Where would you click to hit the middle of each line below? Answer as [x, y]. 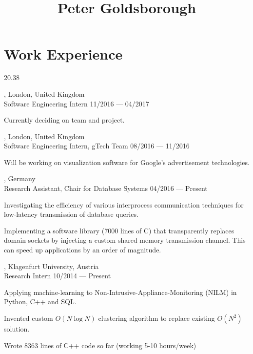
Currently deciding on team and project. [64, 120]
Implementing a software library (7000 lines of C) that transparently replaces [119, 230]
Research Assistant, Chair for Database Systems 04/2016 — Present [106, 188]
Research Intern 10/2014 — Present [58, 276]
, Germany [20, 178]
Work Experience [63, 54]
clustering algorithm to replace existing [156, 318]
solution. [17, 329]
